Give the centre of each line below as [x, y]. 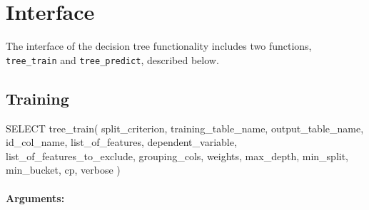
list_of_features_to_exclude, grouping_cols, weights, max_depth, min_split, [177, 156]
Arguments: [35, 198]
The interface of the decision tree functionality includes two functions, [159, 46]
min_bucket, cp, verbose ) [63, 170]
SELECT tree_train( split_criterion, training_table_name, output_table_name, [185, 128]
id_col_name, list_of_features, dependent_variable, [121, 142]
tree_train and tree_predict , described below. [112, 59]
